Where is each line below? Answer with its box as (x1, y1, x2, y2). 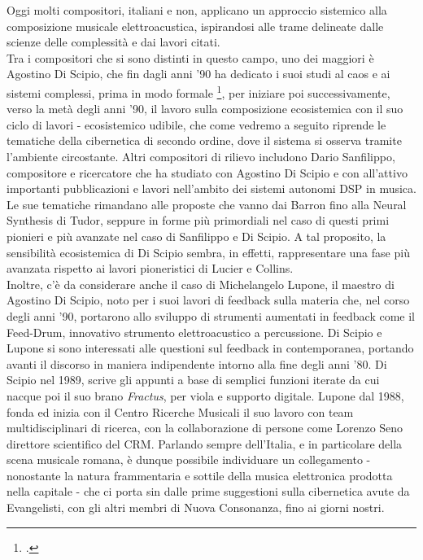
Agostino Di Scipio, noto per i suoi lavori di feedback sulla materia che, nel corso (7, 291, 410, 308)
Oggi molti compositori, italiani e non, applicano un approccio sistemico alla (7, 2, 387, 18)
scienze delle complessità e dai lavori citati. (7, 33, 220, 50)
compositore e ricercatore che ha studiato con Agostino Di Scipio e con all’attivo (7, 164, 408, 181)
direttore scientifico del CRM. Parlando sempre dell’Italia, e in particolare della (7, 435, 403, 452)
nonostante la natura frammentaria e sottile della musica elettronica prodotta (7, 466, 393, 483)
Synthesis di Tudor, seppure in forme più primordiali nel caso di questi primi (7, 212, 390, 229)
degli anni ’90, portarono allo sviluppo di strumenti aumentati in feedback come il (7, 307, 415, 324)
